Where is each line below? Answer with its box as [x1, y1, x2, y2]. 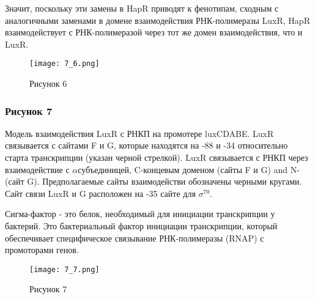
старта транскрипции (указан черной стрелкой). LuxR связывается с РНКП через [5, 151, 308, 164]
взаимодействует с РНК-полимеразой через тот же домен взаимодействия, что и [5, 26, 303, 39]
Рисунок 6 [29, 77, 67, 90]
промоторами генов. [5, 243, 79, 256]
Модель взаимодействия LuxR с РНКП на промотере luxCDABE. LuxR [5, 127, 274, 139]
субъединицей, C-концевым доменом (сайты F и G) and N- [78, 163, 300, 175]
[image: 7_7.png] [29, 265, 100, 274]
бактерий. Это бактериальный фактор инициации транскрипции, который [5, 220, 278, 232]
